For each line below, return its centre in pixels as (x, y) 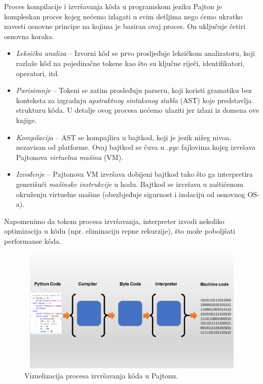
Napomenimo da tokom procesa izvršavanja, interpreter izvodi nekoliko (114, 221)
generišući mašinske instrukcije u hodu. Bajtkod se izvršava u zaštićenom (129, 184)
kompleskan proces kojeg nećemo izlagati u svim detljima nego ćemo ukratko (123, 16)
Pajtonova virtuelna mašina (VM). (70, 157)
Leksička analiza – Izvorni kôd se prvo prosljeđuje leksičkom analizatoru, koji (135, 53)
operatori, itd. (38, 73)
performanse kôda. (33, 241)
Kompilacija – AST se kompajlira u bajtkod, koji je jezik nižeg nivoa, (124, 137)
